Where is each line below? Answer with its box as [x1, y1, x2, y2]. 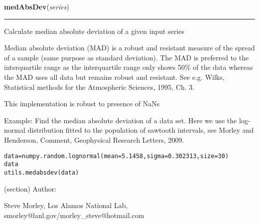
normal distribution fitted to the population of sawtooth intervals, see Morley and [4, 125, 254, 135]
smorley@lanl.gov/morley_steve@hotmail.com [4, 210, 144, 220]
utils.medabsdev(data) [4, 169, 79, 176]
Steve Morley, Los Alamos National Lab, [4, 200, 128, 211]
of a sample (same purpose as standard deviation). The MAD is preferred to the [4, 52, 249, 62]
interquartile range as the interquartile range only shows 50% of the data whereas [4, 62, 253, 72]
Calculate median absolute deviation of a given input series [4, 25, 184, 36]
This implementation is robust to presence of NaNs [4, 98, 160, 109]
